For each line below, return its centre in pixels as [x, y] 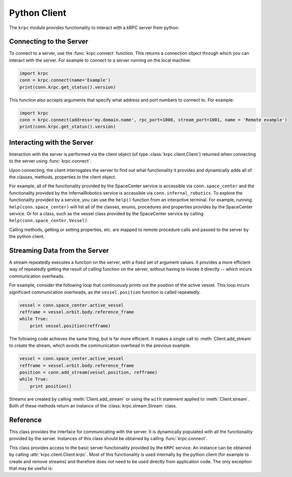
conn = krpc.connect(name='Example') [65, 80]
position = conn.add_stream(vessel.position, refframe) [89, 372]
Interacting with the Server [51, 142]
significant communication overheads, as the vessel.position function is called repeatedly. [105, 292]
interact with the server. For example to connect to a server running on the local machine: [100, 60]
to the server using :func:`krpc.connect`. [50, 161]
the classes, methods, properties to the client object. [63, 177]
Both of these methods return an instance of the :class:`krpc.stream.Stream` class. [93, 406]
